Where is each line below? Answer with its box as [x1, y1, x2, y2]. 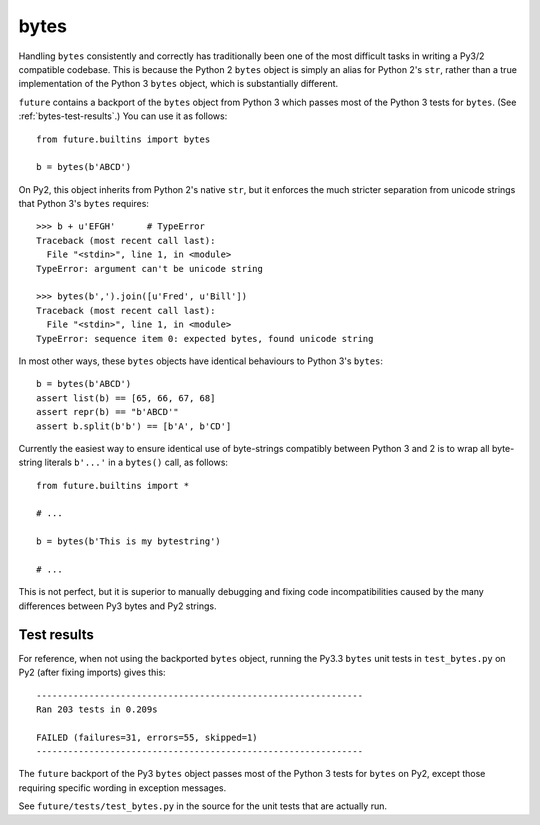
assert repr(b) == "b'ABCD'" [36, 406, 179, 418]
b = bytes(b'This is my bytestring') [36, 536, 222, 547]
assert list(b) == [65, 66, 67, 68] [36, 392, 216, 404]
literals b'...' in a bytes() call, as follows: [44, 456, 229, 469]
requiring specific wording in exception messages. [18, 781, 227, 794]
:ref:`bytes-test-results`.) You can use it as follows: [18, 110, 228, 122]
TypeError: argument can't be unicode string [36, 263, 264, 274]
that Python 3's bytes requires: [18, 198, 150, 210]
